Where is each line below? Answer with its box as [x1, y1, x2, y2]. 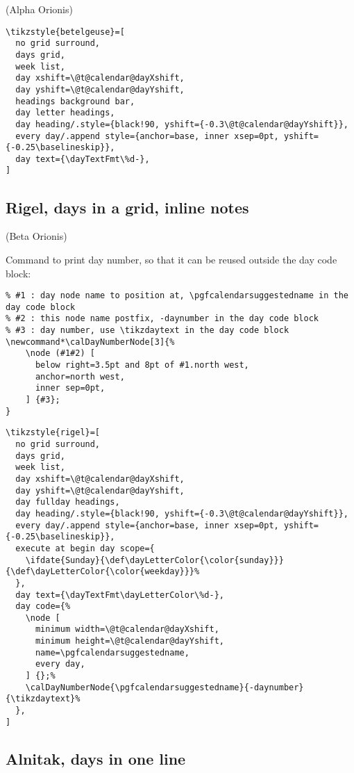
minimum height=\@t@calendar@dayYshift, [35, 636, 224, 646]
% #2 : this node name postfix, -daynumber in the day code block [6, 314, 319, 324]
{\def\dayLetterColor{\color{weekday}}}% [6, 567, 200, 577]
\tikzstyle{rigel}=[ [6, 428, 101, 438]
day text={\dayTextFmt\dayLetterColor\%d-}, [15, 589, 224, 600]
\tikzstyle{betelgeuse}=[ [6, 26, 125, 37]
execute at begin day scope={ [15, 543, 155, 553]
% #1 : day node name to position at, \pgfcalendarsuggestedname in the [6, 291, 348, 301]
